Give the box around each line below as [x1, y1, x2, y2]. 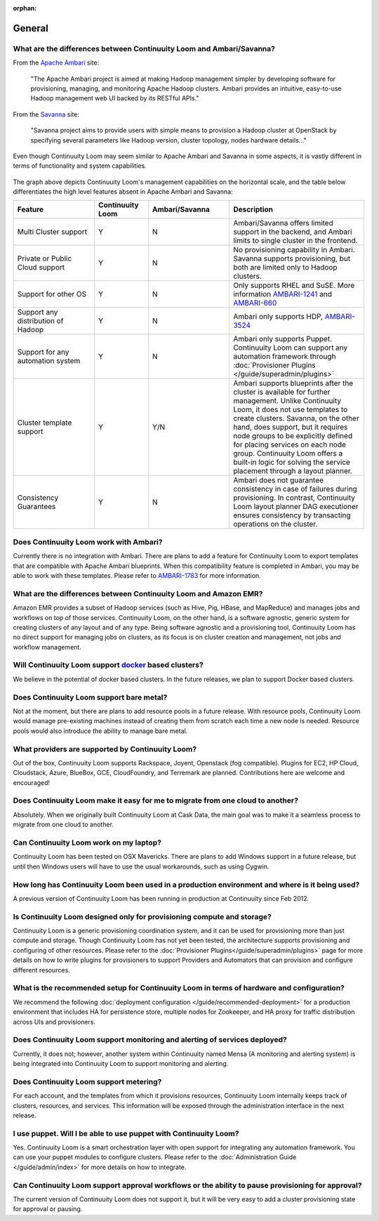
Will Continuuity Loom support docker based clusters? [13, 660, 204, 670]
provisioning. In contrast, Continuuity [232, 493, 356, 503]
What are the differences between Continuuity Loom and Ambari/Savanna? [13, 44, 275, 53]
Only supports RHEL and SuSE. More [232, 281, 355, 291]
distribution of [17, 316, 64, 326]
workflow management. [13, 642, 82, 651]
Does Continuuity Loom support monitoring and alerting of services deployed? [13, 1035, 287, 1045]
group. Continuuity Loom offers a [232, 449, 343, 458]
